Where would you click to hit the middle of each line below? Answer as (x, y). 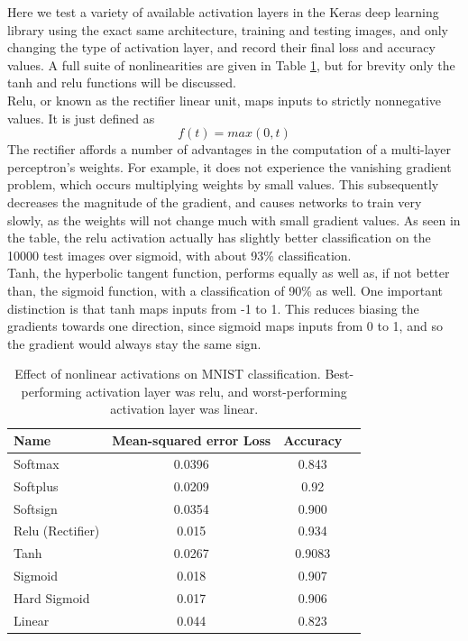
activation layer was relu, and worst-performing (216, 391)
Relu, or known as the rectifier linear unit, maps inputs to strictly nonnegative (224, 100)
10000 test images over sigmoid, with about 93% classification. (179, 255)
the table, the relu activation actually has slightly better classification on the (219, 238)
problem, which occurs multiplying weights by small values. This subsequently (223, 184)
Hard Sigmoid (52, 597)
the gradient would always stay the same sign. (134, 343)
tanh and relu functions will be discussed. (122, 82)
